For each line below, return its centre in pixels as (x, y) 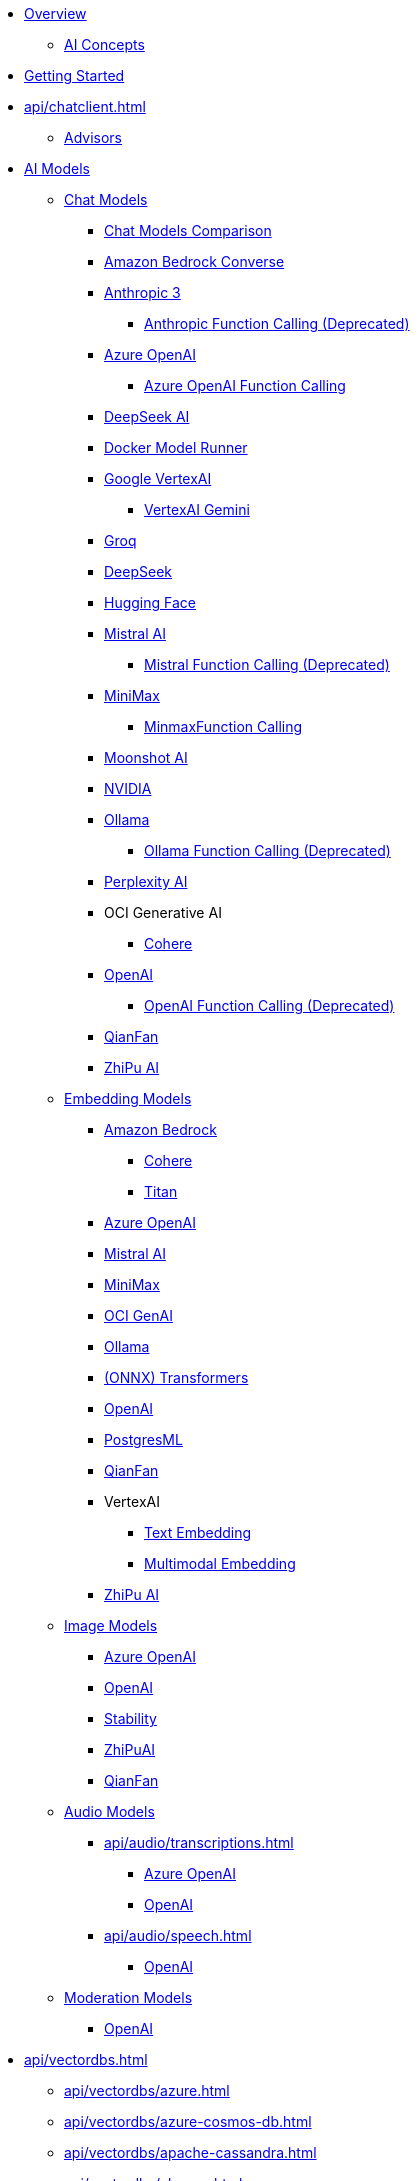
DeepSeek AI (147, 416)
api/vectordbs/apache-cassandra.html (190, 2152)
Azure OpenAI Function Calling (245, 385)
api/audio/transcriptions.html (199, 1842)
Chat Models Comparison (188, 230)
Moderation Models (128, 1997)
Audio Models (109, 1811)
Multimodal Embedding (220, 1563)
